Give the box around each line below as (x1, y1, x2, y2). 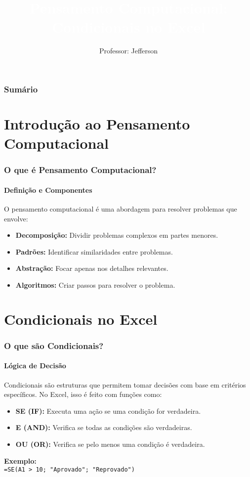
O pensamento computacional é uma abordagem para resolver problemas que (4, 204, 237, 214)
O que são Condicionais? (4, 339, 104, 351)
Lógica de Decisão (4, 360, 66, 371)
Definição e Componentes (4, 184, 92, 195)
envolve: (4, 213, 28, 223)
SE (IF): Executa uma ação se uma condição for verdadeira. (15, 405, 201, 416)
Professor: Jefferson (99, 45, 158, 56)
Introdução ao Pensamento (4, 114, 190, 134)
